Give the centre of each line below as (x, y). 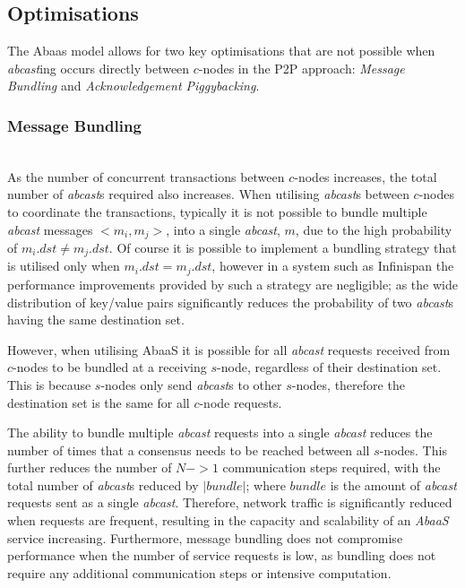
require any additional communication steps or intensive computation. (199, 572)
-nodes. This (413, 450)
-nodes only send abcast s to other (191, 384)
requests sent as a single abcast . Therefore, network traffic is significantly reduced (230, 502)
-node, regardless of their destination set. (329, 367)
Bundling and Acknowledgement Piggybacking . (133, 86)
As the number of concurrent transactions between (146, 176)
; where (266, 484)
